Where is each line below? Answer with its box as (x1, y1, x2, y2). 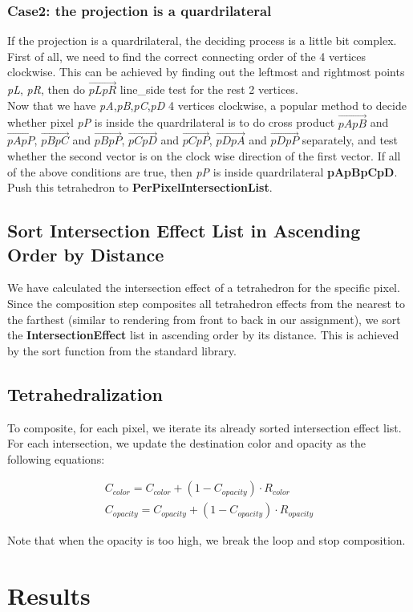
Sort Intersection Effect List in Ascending (7, 218, 361, 243)
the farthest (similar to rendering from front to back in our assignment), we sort (7, 310, 401, 327)
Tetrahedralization (7, 381, 163, 406)
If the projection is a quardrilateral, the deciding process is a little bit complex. (7, 32, 397, 49)
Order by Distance (7, 241, 164, 266)
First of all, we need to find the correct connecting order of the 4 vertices (7, 47, 366, 64)
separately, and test (302, 132, 399, 148)
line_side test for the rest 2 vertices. (119, 81, 298, 98)
